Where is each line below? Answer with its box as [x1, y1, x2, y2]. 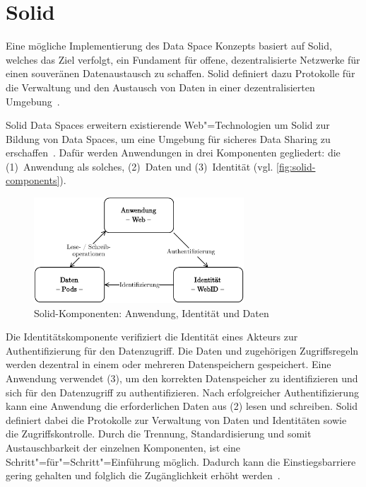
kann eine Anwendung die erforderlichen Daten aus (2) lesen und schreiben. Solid [6, 399, 358, 413]
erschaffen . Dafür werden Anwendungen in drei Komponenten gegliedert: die [6, 145, 341, 160]
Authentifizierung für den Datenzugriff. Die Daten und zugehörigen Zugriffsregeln [6, 343, 359, 357]
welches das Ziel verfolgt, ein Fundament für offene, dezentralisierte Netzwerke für [6, 52, 360, 67]
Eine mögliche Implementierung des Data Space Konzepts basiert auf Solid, [6, 38, 332, 53]
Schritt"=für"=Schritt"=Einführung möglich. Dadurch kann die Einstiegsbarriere [6, 454, 356, 469]
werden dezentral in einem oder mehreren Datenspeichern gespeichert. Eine [6, 357, 331, 372]
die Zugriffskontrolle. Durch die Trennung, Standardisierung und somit [6, 426, 312, 441]
